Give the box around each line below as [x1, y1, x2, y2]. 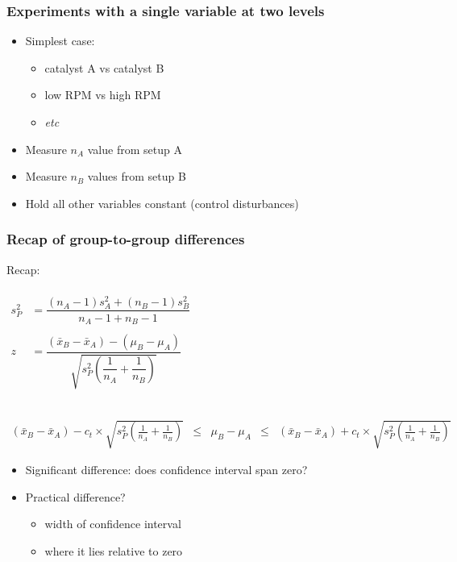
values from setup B [87, 168, 186, 185]
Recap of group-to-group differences [6, 229, 245, 249]
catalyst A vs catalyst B [44, 59, 164, 76]
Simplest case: [25, 32, 95, 49]
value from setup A [87, 140, 182, 157]
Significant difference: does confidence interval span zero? [25, 461, 308, 478]
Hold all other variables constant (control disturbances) [25, 194, 299, 211]
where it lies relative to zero [44, 542, 183, 559]
